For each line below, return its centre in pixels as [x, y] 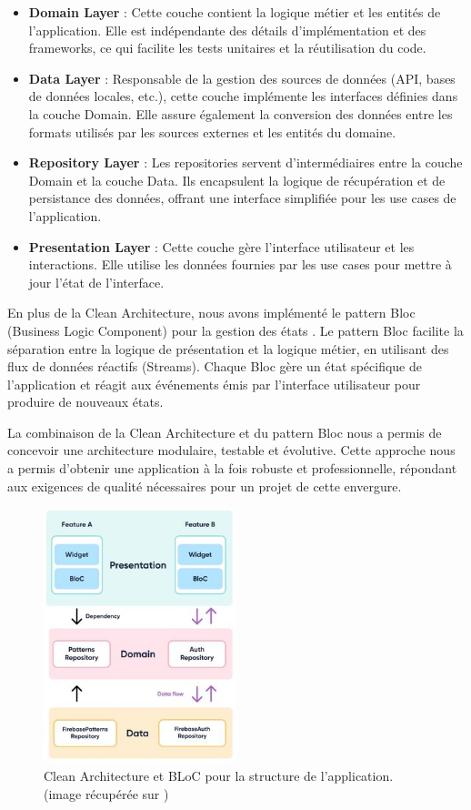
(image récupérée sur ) [106, 793]
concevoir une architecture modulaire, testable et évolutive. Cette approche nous [231, 450]
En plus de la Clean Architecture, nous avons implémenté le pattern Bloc [211, 313]
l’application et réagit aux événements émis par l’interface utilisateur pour [214, 384]
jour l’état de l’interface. [96, 282]
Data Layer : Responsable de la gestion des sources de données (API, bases [242, 78]
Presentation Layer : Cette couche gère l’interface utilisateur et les [221, 246]
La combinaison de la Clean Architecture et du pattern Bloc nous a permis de [225, 432]
